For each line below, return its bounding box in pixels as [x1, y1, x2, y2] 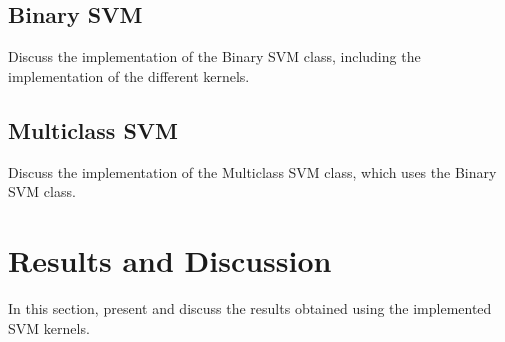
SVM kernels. [8, 317, 90, 338]
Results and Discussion [8, 239, 332, 280]
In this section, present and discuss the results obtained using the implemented [8, 297, 492, 318]
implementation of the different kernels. [8, 65, 250, 86]
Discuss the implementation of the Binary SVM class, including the [8, 46, 421, 67]
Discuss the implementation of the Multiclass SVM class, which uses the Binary [8, 161, 497, 182]
